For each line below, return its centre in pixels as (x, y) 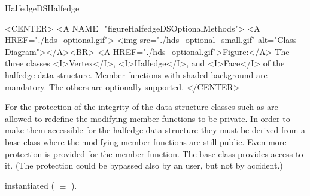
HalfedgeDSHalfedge (42, 8)
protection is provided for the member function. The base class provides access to (154, 153)
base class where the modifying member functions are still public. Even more (146, 141)
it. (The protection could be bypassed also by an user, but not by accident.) (144, 165)
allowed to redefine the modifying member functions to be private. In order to (148, 118)
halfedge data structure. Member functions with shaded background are (136, 74)
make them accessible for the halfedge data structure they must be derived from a (155, 130)
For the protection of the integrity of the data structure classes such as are (142, 107)
